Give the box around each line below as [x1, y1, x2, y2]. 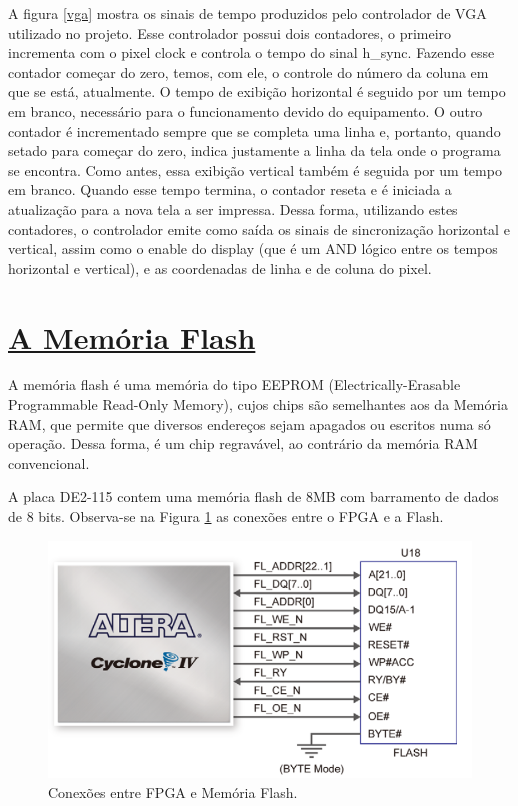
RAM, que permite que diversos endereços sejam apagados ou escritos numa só [8, 413, 491, 434]
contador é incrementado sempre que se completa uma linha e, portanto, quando [8, 120, 501, 141]
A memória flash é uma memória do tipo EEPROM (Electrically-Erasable [8, 374, 461, 395]
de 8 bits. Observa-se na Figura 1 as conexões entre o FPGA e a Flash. [8, 506, 444, 526]
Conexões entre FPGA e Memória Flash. [48, 781, 298, 802]
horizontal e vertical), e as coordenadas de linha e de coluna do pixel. [8, 257, 432, 278]
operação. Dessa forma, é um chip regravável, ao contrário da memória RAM [8, 433, 478, 454]
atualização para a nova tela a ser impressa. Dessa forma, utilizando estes [8, 198, 458, 219]
